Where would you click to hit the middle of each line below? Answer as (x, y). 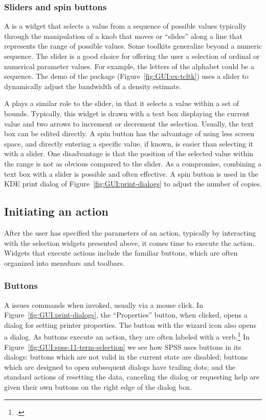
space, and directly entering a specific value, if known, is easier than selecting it (129, 143)
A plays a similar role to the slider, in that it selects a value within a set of (122, 103)
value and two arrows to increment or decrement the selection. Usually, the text (129, 123)
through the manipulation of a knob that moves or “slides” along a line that (123, 36)
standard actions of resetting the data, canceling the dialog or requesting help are (132, 377)
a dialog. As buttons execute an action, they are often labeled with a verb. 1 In (127, 336)
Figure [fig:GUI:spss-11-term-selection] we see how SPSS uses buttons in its (123, 346)
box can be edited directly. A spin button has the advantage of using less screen (129, 133)
